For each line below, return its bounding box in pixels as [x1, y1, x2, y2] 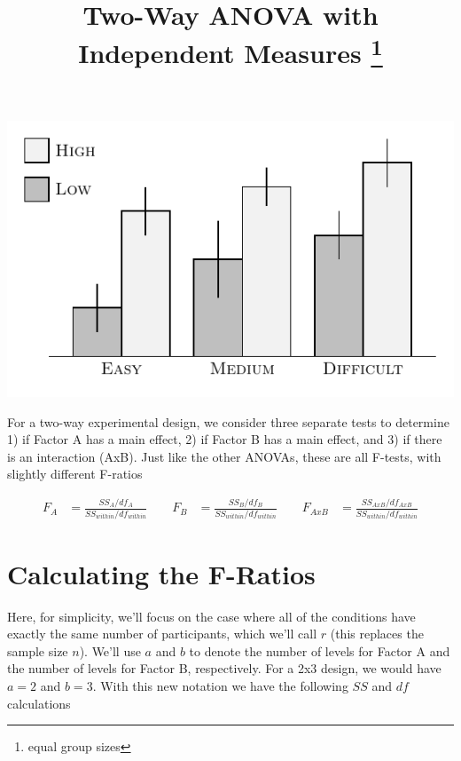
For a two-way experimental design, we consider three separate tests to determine [7, 412, 449, 431]
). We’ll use [79, 641, 141, 660]
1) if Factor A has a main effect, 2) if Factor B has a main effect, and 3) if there [7, 430, 442, 448]
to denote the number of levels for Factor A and [189, 641, 450, 660]
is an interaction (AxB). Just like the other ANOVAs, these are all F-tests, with [7, 447, 441, 465]
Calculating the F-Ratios [7, 555, 316, 591]
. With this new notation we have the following [92, 677, 348, 695]
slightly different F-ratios [7, 464, 143, 483]
